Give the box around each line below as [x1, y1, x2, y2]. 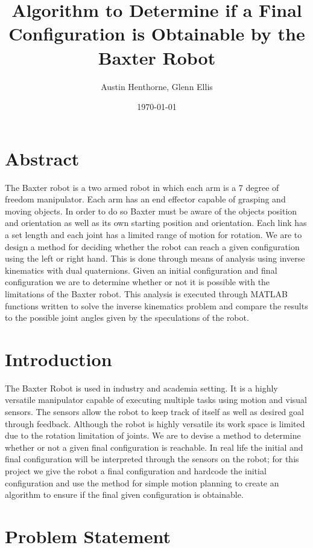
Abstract [5, 146, 80, 170]
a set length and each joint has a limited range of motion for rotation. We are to [5, 228, 302, 240]
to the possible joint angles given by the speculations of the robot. [5, 311, 249, 324]
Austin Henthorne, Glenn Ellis [101, 80, 213, 92]
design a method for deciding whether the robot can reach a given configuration [5, 240, 300, 253]
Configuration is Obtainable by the [8, 21, 305, 46]
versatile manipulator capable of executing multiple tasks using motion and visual [5, 393, 307, 406]
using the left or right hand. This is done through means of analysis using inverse [5, 252, 305, 265]
